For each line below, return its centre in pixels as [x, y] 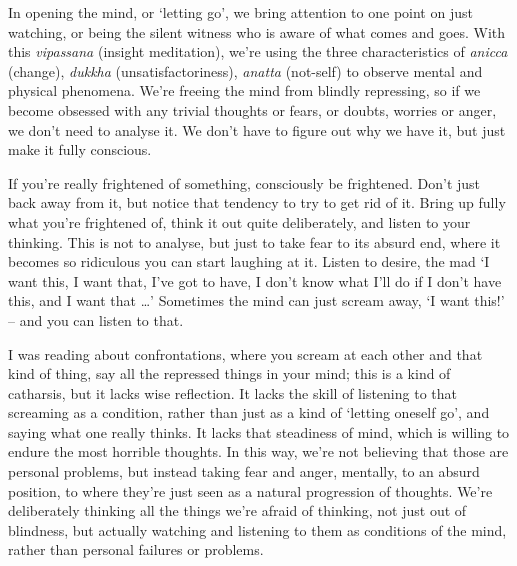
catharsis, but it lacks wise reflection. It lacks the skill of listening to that [232, 392]
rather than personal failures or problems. [136, 549]
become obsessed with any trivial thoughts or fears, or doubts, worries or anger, [252, 109]
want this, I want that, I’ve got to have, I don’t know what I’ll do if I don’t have [255, 280]
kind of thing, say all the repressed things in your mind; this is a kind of [229, 373]
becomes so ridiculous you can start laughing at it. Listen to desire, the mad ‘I [249, 261]
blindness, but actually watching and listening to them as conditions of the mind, [257, 529]
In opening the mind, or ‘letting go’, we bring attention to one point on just [240, 12]
